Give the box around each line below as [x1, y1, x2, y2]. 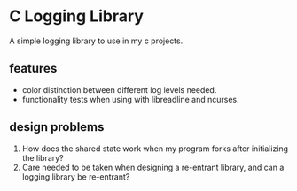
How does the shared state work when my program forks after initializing [21, 143, 289, 154]
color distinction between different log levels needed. [21, 84, 217, 95]
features [9, 61, 58, 76]
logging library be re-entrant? [21, 171, 130, 182]
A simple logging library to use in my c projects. [9, 35, 184, 46]
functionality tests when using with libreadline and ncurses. [21, 94, 239, 104]
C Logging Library [9, 6, 145, 27]
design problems [9, 119, 105, 134]
